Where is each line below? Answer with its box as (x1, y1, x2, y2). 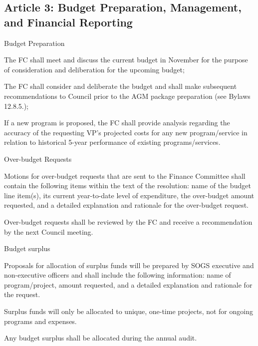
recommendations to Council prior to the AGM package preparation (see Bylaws (4, 90, 251, 101)
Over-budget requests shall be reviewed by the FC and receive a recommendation (4, 216, 253, 227)
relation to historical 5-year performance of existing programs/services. (4, 137, 221, 147)
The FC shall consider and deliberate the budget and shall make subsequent (4, 81, 237, 91)
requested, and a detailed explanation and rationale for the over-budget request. (4, 200, 249, 210)
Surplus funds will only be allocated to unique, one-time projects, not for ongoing (4, 306, 253, 317)
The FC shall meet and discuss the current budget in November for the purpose (4, 54, 248, 65)
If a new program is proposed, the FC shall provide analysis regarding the (4, 117, 230, 128)
